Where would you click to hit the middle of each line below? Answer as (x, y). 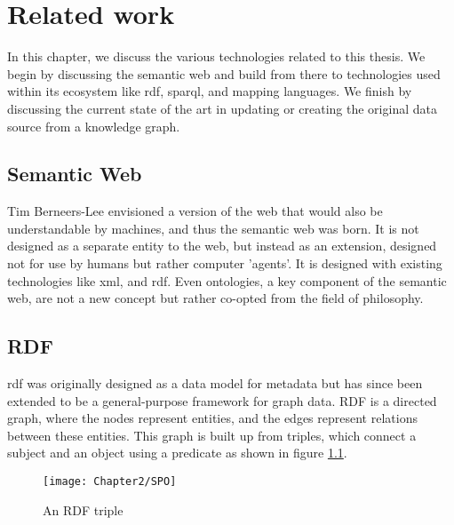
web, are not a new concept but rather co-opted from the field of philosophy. (215, 298)
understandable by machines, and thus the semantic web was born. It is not (213, 228)
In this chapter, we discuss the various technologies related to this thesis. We (216, 56)
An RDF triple (83, 509)
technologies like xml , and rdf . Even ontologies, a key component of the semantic (227, 280)
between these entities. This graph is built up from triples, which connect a (212, 435)
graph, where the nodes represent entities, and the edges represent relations (212, 418)
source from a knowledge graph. (94, 126)
